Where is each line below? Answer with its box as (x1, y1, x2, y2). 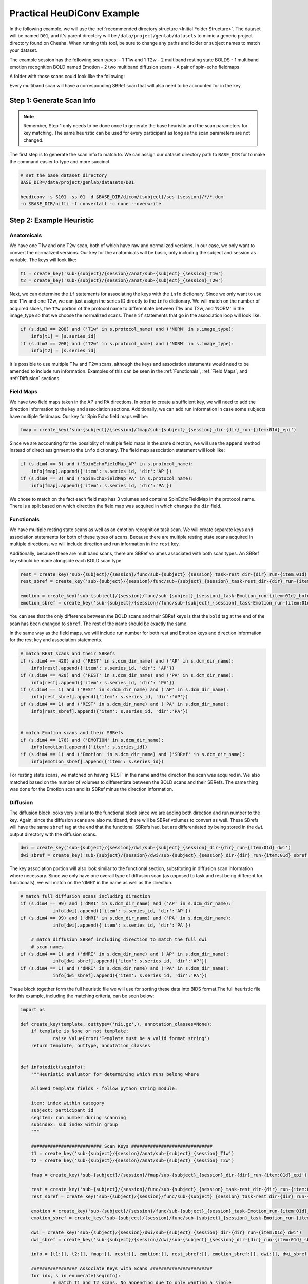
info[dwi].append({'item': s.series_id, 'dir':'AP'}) (52, 908, 191, 914)
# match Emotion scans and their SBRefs (20, 730, 123, 735)
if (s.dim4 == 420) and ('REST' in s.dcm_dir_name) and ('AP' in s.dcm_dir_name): (20, 658, 235, 664)
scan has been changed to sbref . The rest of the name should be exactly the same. (9, 620, 188, 627)
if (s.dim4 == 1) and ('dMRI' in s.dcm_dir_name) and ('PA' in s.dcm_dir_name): (20, 966, 229, 971)
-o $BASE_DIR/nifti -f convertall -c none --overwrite (20, 201, 161, 207)
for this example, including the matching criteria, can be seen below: (9, 993, 155, 999)
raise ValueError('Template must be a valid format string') (52, 1035, 210, 1041)
